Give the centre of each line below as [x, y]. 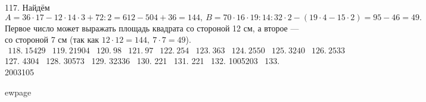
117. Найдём [27, 7]
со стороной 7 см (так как [52, 39]
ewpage [18, 92]
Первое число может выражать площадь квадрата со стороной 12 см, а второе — [152, 28]
